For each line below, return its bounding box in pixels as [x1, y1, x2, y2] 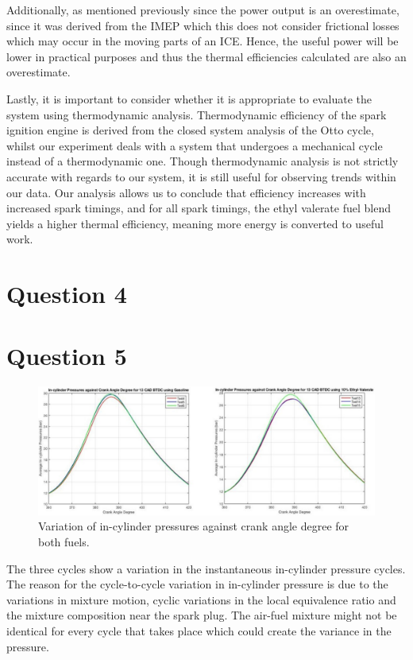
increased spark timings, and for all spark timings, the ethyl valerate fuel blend [6, 200, 391, 216]
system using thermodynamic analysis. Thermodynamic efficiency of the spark [6, 106, 387, 122]
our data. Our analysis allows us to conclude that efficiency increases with [6, 184, 366, 200]
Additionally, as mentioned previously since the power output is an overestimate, [6, 2, 399, 17]
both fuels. [38, 534, 90, 550]
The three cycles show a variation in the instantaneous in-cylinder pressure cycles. [6, 560, 406, 577]
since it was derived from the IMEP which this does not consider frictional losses [6, 17, 399, 33]
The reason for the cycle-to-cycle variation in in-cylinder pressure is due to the [6, 576, 388, 592]
